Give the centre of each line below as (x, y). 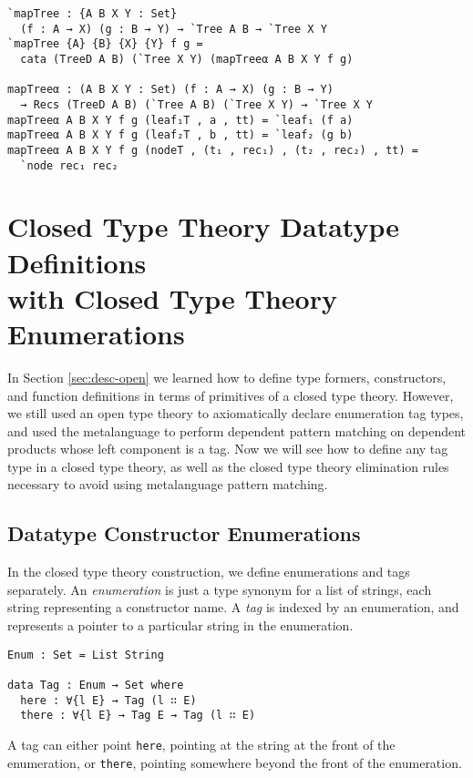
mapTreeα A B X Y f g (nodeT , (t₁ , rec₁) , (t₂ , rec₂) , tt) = (213, 150)
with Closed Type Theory (172, 297)
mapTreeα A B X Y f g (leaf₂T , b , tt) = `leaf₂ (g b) (180, 135)
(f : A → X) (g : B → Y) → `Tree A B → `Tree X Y (174, 29)
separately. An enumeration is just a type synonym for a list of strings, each (220, 589)
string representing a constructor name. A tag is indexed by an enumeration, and (233, 607)
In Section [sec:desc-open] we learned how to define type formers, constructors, (227, 377)
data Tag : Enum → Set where (96, 685)
